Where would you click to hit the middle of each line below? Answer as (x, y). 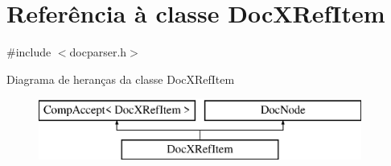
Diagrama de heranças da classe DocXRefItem (121, 79)
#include (29, 52)
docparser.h (98, 52)
